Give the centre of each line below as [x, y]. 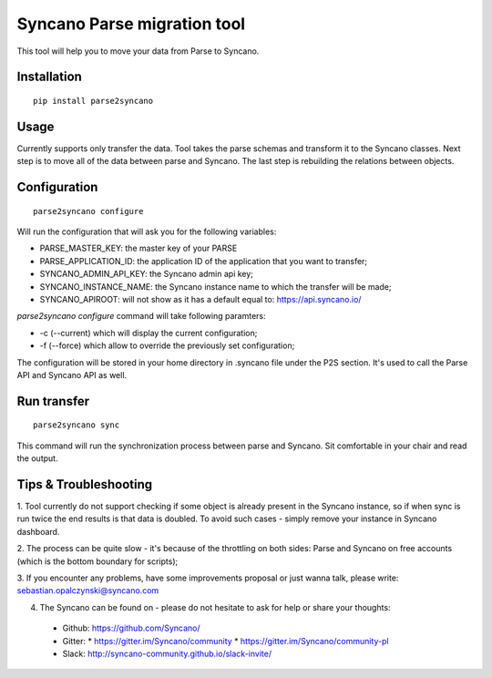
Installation [49, 77]
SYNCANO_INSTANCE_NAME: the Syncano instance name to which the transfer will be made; [215, 286]
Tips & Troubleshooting [85, 484]
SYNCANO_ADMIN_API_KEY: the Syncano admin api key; [147, 274]
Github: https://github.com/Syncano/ [131, 628]
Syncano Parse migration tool [131, 24]
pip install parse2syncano [93, 101]
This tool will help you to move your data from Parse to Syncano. [138, 51]
